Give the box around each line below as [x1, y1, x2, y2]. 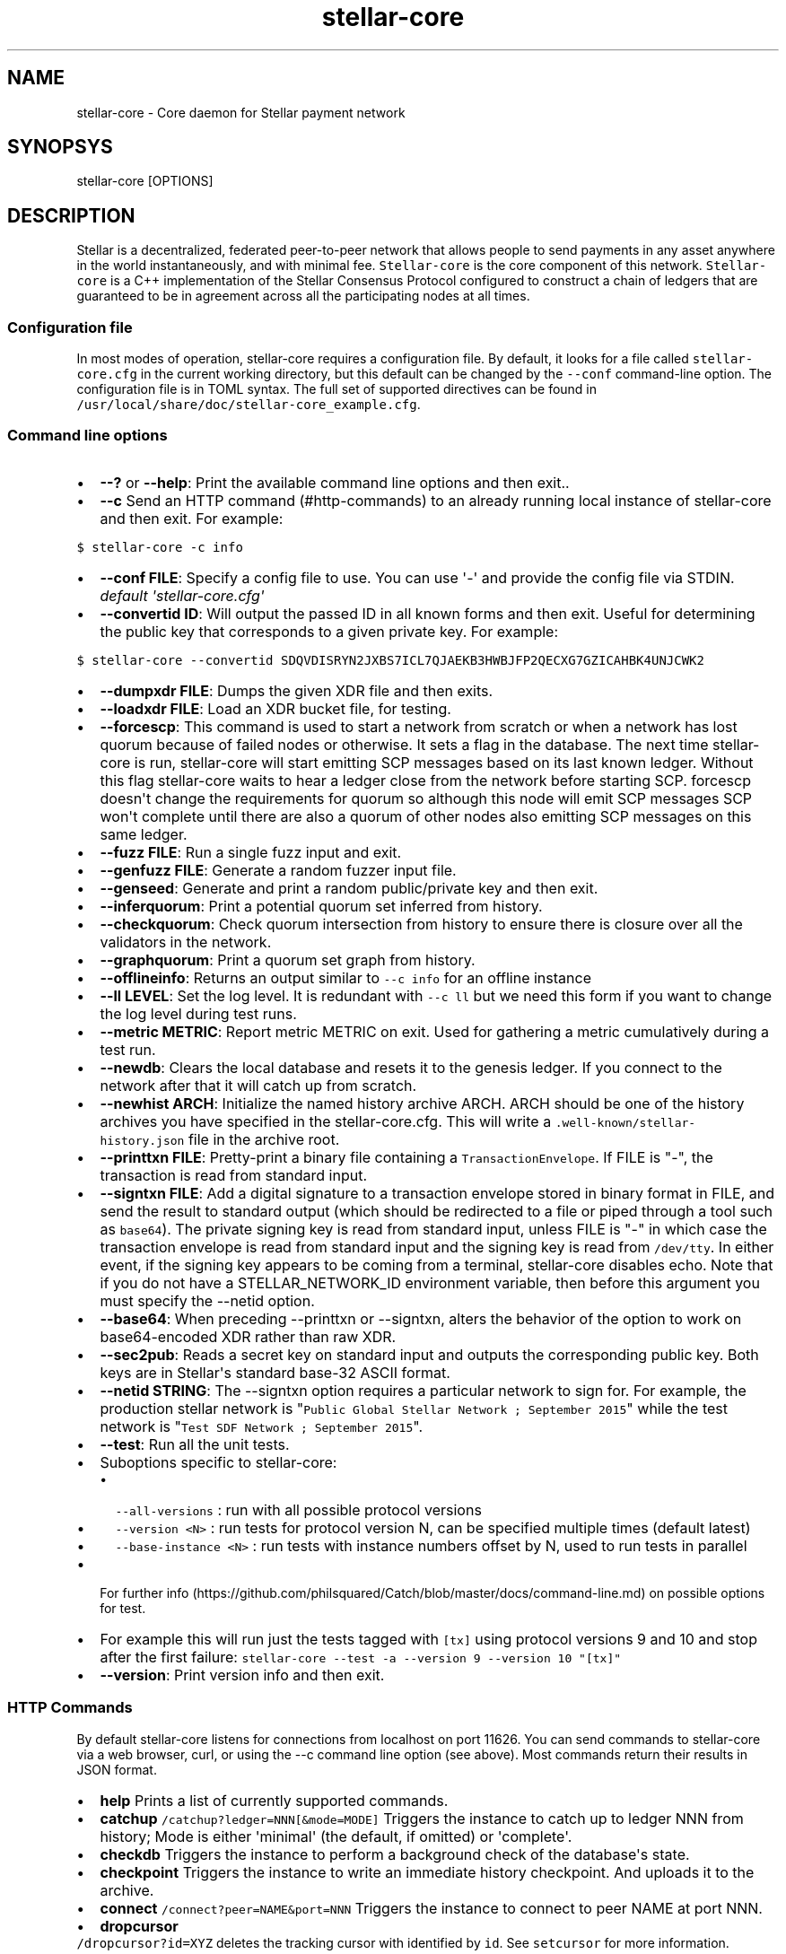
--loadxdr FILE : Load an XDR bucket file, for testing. [100, 699, 451, 718]
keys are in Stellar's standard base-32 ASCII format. [100, 1363, 450, 1382]
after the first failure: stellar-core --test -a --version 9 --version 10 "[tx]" [100, 1647, 622, 1666]
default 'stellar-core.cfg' [100, 586, 265, 605]
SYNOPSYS [7, 135, 113, 159]
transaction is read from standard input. [100, 1165, 368, 1184]
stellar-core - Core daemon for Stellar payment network [76, 104, 406, 120]
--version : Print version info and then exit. [100, 1665, 385, 1684]
